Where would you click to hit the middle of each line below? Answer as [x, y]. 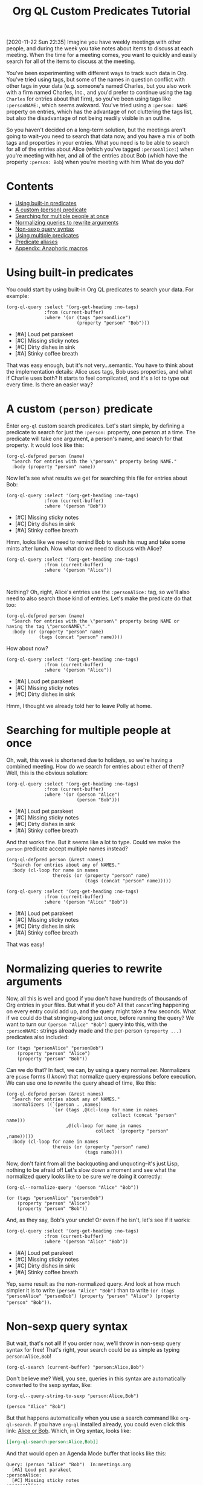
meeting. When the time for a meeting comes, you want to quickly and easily [102, 55]
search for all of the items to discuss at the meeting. [71, 61]
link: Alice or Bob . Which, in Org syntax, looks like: [69, 1430]
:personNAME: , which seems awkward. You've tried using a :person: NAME [97, 105]
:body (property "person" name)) [54, 467]
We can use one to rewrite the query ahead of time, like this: [81, 1083]
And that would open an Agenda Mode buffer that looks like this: [86, 1453]
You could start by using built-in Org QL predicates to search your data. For [100, 289]
